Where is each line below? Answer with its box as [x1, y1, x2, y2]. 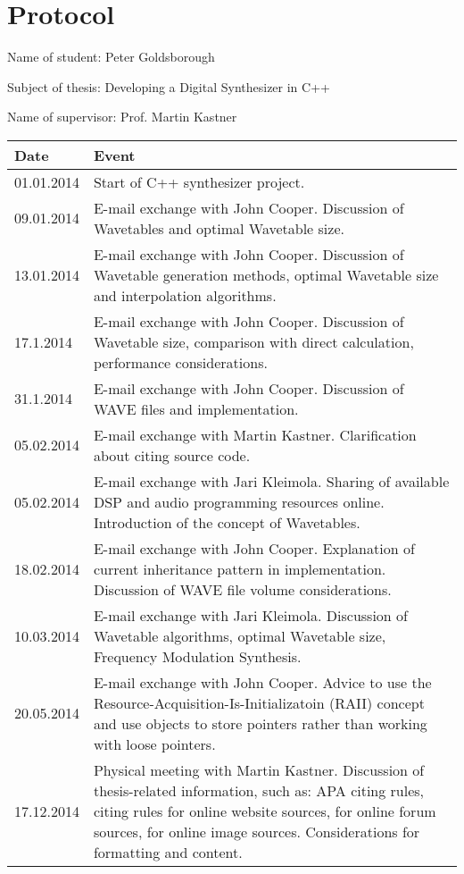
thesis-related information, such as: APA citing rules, [93, 779, 425, 801]
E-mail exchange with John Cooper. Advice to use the [93, 671, 432, 693]
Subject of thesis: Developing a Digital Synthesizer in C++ [7, 77, 330, 96]
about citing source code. [93, 444, 251, 466]
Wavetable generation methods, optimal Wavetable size [93, 264, 439, 285]
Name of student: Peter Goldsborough [7, 47, 215, 66]
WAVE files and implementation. [93, 398, 299, 419]
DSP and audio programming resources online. [93, 491, 385, 512]
